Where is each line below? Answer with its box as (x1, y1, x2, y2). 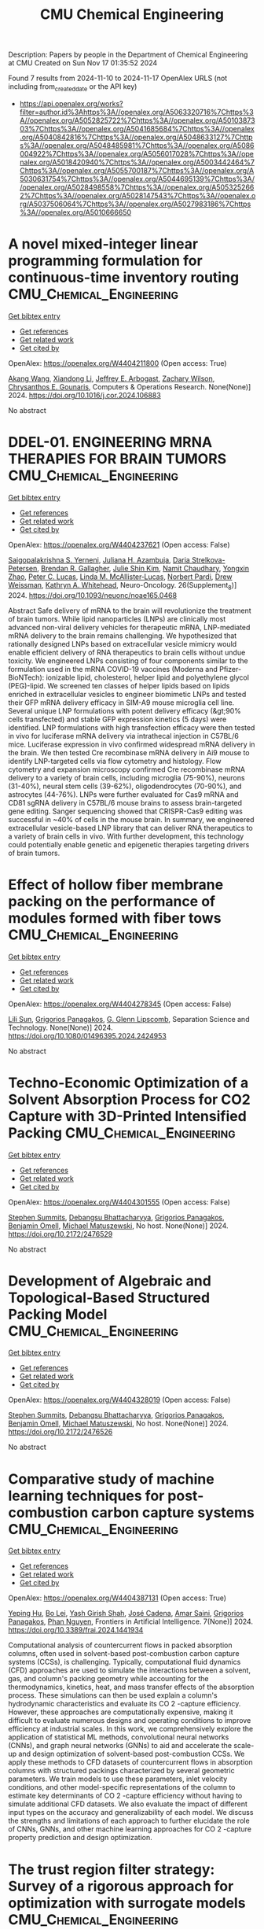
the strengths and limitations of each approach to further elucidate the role (8, 1816, 250, 1826)
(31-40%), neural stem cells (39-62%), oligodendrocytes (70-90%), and (8, 781, 242, 791)
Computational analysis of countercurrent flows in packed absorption (8, 1640, 233, 1650)
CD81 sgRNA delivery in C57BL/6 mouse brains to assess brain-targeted (8, 798, 242, 807)
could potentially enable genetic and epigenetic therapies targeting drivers (8, 839, 250, 849)
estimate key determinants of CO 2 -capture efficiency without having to (8, 1791, 243, 1801)
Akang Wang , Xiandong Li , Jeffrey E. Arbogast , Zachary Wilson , (8, 374, 215, 383)
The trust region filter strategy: (8, 1861, 215, 1878)
